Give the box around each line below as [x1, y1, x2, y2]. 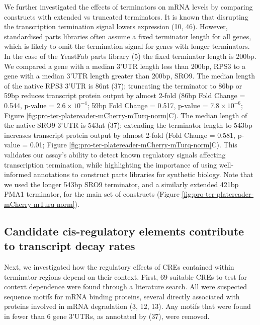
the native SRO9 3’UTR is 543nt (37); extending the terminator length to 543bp [4, 120, 252, 130]
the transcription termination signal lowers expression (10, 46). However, [4, 21, 228, 32]
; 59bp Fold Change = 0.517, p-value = [87, 100, 208, 110]
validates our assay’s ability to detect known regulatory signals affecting [4, 149, 226, 159]
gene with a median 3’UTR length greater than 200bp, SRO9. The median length [4, 70, 255, 81]
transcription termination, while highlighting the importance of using [4, 159, 217, 170]
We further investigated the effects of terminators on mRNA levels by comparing [4, 2, 253, 12]
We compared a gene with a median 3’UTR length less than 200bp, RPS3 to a [4, 60, 246, 71]
